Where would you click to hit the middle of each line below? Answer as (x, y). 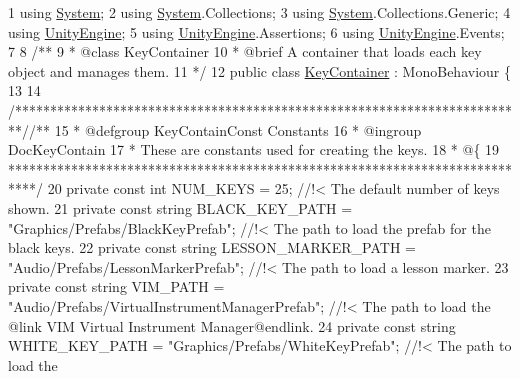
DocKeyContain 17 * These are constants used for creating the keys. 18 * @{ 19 (254, 149)
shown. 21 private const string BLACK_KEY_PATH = (180, 207)
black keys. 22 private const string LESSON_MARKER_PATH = (212, 247)
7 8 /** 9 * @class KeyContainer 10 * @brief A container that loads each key (245, 51)
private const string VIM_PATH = (116, 286)
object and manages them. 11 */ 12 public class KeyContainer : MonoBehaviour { (259, 70)
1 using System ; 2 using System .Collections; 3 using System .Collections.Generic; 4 (259, 12)
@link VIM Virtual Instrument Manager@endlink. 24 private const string (232, 325)
